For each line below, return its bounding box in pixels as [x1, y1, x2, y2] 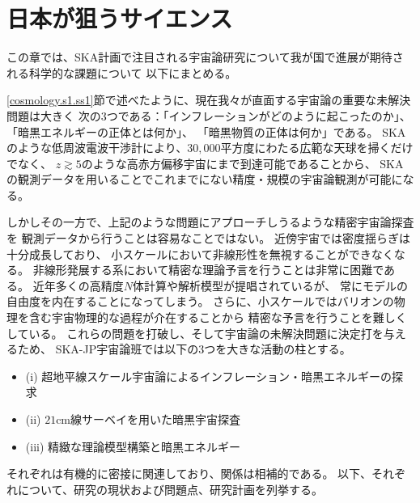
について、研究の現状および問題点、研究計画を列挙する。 [17, 480, 323, 497]
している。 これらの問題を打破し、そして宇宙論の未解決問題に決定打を [6, 324, 384, 341]
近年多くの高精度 [32, 277, 124, 294]
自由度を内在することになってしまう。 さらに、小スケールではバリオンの [6, 293, 394, 310]
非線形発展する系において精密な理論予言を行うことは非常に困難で [32, 261, 384, 278]
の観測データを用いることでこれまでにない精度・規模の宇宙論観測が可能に [6, 171, 403, 188]
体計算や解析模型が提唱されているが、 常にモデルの [132, 277, 408, 294]
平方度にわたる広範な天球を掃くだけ [220, 139, 414, 156]
